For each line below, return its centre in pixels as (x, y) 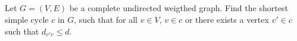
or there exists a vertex (227, 19)
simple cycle (27, 19)
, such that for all (106, 19)
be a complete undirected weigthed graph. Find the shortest (179, 8)
